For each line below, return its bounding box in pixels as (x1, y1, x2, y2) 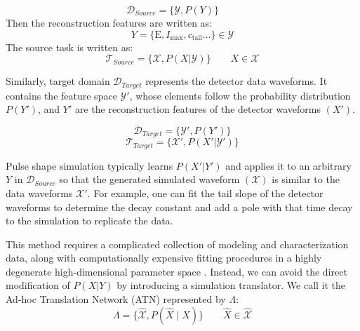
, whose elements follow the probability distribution (129, 88, 351, 102)
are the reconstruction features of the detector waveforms (74, 102, 321, 116)
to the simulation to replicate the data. (6, 213, 173, 228)
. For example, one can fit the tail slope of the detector (87, 185, 324, 200)
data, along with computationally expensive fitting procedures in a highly (6, 250, 322, 265)
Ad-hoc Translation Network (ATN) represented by (6, 292, 226, 306)
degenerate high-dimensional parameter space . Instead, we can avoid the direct (6, 264, 347, 278)
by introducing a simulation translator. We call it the (116, 278, 346, 292)
